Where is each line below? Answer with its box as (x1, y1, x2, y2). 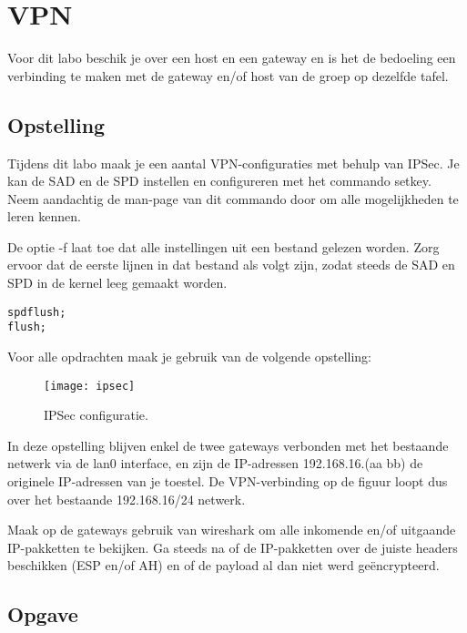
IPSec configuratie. (44, 405, 148, 424)
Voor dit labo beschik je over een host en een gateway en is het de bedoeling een (7, 48, 456, 67)
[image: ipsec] (44, 379, 136, 393)
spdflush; (7, 305, 66, 319)
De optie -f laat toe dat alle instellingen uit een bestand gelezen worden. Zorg (7, 237, 440, 256)
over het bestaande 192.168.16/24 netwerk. (7, 489, 246, 508)
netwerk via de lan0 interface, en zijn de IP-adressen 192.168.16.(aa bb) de (7, 454, 423, 473)
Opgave (7, 600, 78, 628)
